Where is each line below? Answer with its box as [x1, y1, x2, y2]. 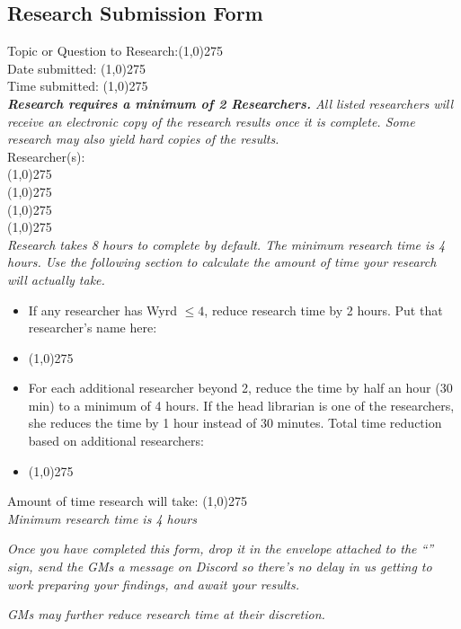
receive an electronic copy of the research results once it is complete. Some [7, 111, 415, 130]
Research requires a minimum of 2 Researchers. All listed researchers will [7, 93, 454, 112]
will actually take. [7, 270, 105, 288]
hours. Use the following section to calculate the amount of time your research [7, 252, 437, 271]
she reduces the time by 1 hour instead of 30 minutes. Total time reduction [28, 413, 442, 432]
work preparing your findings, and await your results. [7, 574, 299, 593]
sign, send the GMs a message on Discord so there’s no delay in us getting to [7, 557, 432, 576]
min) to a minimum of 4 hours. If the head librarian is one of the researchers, [28, 395, 455, 414]
